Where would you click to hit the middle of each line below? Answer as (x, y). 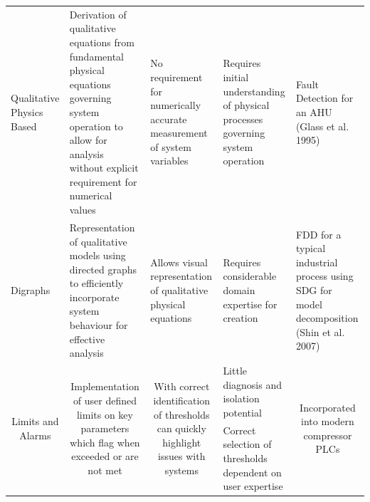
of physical (246, 105)
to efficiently (96, 283)
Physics (27, 111)
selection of (247, 444)
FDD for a (318, 234)
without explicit (104, 168)
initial (236, 77)
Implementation (105, 386)
